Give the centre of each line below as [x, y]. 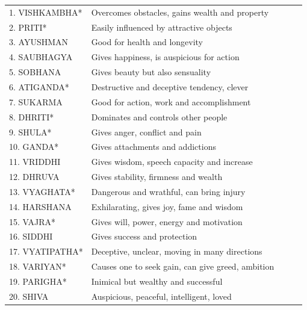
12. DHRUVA [34, 177]
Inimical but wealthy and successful [157, 281]
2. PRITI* [28, 27]
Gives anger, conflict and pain [146, 132]
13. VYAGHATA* [42, 191]
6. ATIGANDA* [39, 86]
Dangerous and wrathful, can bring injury [168, 191]
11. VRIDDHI [35, 162]
